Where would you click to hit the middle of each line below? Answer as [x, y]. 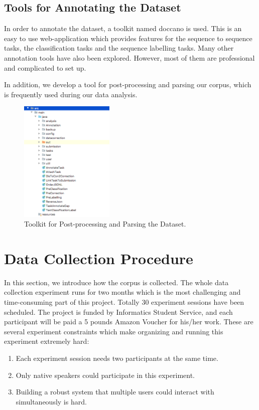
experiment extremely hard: [47, 341]
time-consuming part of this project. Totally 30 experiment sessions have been [124, 302]
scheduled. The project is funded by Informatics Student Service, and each [118, 312]
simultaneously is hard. [51, 401]
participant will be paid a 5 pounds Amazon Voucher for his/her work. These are [129, 322]
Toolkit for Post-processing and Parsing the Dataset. [105, 224]
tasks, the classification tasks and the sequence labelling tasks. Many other [119, 48]
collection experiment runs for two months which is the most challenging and [122, 292]
